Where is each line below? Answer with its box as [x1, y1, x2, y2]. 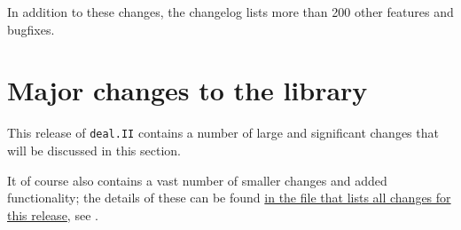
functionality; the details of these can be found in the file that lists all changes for [7, 188, 451, 207]
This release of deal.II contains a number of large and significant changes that [7, 123, 439, 142]
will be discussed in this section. [7, 140, 181, 159]
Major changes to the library [7, 72, 368, 108]
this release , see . [7, 205, 98, 224]
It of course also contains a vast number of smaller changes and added [7, 171, 387, 189]
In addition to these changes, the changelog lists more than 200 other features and [7, 3, 454, 20]
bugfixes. [7, 20, 55, 38]
